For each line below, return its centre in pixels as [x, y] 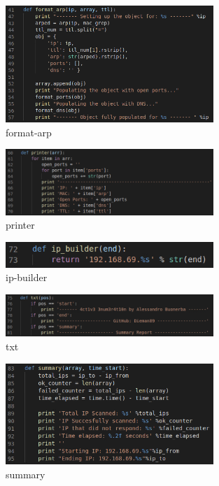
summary [26, 474]
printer [20, 225]
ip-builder [27, 277]
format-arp [29, 132]
